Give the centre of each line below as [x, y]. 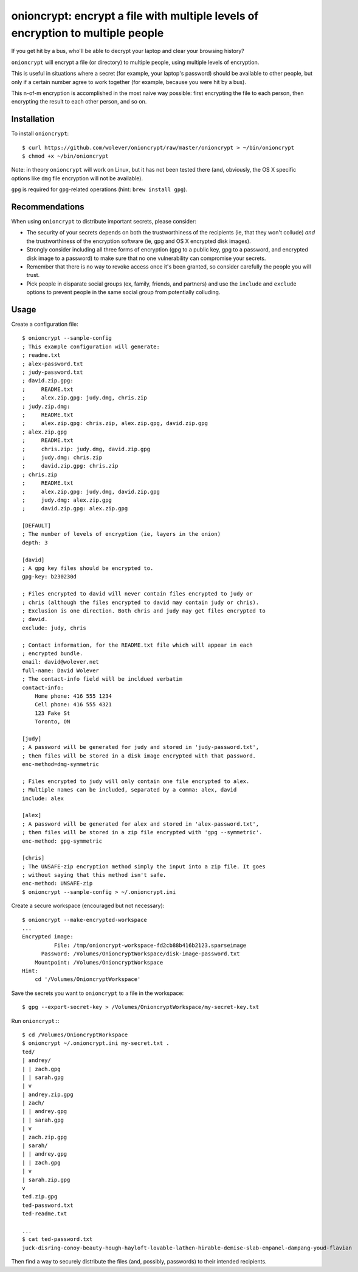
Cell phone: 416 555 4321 [73, 705]
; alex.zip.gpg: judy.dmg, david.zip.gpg [91, 491]
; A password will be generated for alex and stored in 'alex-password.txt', [141, 824]
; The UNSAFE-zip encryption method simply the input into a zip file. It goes [144, 866]
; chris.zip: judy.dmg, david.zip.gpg [86, 449]
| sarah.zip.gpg [46, 1179]
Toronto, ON [52, 722]
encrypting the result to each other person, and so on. [79, 102]
